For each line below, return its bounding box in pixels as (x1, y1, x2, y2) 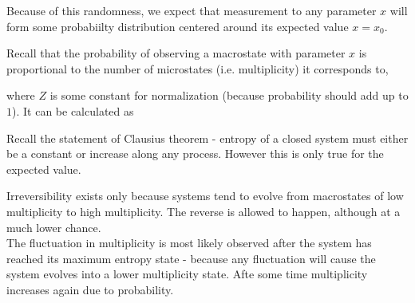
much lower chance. (6, 218, 101, 235)
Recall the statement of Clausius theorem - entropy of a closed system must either (6, 129, 409, 146)
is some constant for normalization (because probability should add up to (49, 87, 409, 104)
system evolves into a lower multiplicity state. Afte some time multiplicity (6, 266, 368, 282)
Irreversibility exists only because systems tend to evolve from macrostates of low (6, 187, 404, 204)
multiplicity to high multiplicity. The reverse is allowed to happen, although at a (6, 203, 401, 219)
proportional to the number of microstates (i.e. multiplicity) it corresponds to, (6, 60, 389, 77)
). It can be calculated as (12, 102, 134, 119)
